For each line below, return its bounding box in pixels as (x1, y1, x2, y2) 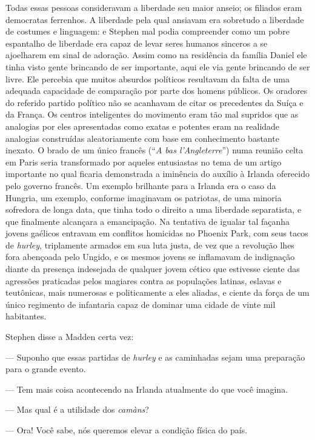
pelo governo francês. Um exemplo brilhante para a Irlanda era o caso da (5, 179, 276, 192)
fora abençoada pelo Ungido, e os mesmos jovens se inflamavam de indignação (5, 250, 295, 263)
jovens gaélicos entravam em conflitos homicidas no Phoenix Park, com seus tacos (5, 227, 308, 239)
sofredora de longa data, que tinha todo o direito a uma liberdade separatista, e (5, 203, 302, 216)
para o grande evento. (5, 362, 86, 375)
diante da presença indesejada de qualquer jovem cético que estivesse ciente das (5, 262, 300, 275)
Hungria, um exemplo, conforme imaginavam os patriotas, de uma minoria (5, 191, 282, 204)
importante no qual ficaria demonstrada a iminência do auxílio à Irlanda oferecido (5, 167, 310, 180)
